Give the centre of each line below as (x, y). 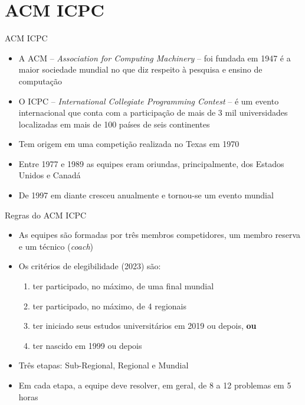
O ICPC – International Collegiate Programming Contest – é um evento (149, 101)
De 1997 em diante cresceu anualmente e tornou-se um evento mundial (146, 195)
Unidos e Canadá (50, 175)
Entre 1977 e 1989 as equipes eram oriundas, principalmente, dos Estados (151, 163)
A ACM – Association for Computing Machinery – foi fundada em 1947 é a (155, 58)
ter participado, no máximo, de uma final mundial (123, 286)
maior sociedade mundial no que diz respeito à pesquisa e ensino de (140, 69)
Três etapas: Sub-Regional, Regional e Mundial (104, 365)
